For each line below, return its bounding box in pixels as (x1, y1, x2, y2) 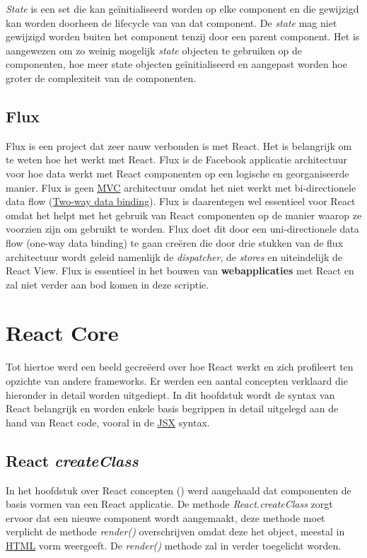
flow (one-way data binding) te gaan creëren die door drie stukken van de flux (6, 235, 344, 250)
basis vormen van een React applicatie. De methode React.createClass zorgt (6, 496, 333, 511)
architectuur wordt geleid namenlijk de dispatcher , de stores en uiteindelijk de (6, 249, 342, 264)
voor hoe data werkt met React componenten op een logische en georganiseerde (6, 165, 349, 180)
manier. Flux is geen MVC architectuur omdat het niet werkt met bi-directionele (6, 180, 356, 194)
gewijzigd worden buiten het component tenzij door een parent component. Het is (6, 29, 360, 44)
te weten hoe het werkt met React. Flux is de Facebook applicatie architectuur (6, 152, 347, 167)
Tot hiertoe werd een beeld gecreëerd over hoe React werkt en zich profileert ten (6, 359, 354, 374)
